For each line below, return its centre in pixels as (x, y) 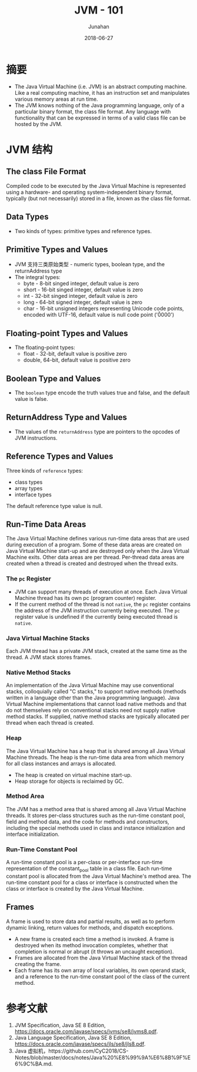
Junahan (99, 26)
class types (29, 482)
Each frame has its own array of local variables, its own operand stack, (100, 970)
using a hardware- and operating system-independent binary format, (90, 192)
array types (29, 488)
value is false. (31, 399)
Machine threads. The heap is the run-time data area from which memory (95, 757)
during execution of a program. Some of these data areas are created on (94, 545)
